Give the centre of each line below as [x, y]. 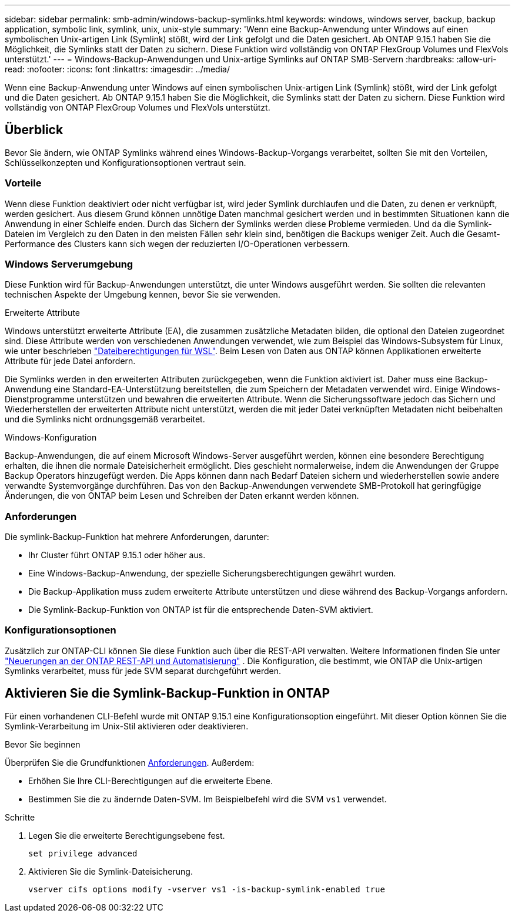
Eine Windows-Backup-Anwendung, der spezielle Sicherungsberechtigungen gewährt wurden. [212, 573]
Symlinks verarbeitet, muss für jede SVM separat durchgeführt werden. [143, 671]
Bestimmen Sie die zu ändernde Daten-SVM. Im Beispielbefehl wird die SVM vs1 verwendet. [208, 799]
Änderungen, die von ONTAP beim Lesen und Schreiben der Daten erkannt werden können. [182, 496]
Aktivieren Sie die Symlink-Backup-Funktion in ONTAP [168, 693]
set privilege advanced [83, 853]
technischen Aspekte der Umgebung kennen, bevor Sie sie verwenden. [143, 295]
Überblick [34, 130]
